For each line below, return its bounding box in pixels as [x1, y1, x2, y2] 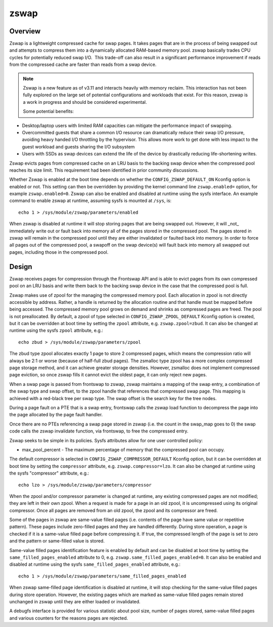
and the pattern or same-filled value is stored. [9, 538, 105, 544]
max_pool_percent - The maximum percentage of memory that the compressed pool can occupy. [22, 446, 225, 453]
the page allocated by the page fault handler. [9, 412, 103, 418]
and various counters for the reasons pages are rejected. [9, 615, 128, 621]
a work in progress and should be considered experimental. [23, 99, 147, 105]
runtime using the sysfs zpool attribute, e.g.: [9, 327, 103, 334]
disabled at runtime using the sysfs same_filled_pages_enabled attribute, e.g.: [9, 561, 180, 567]
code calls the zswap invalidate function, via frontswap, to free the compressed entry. [9, 428, 189, 434]
